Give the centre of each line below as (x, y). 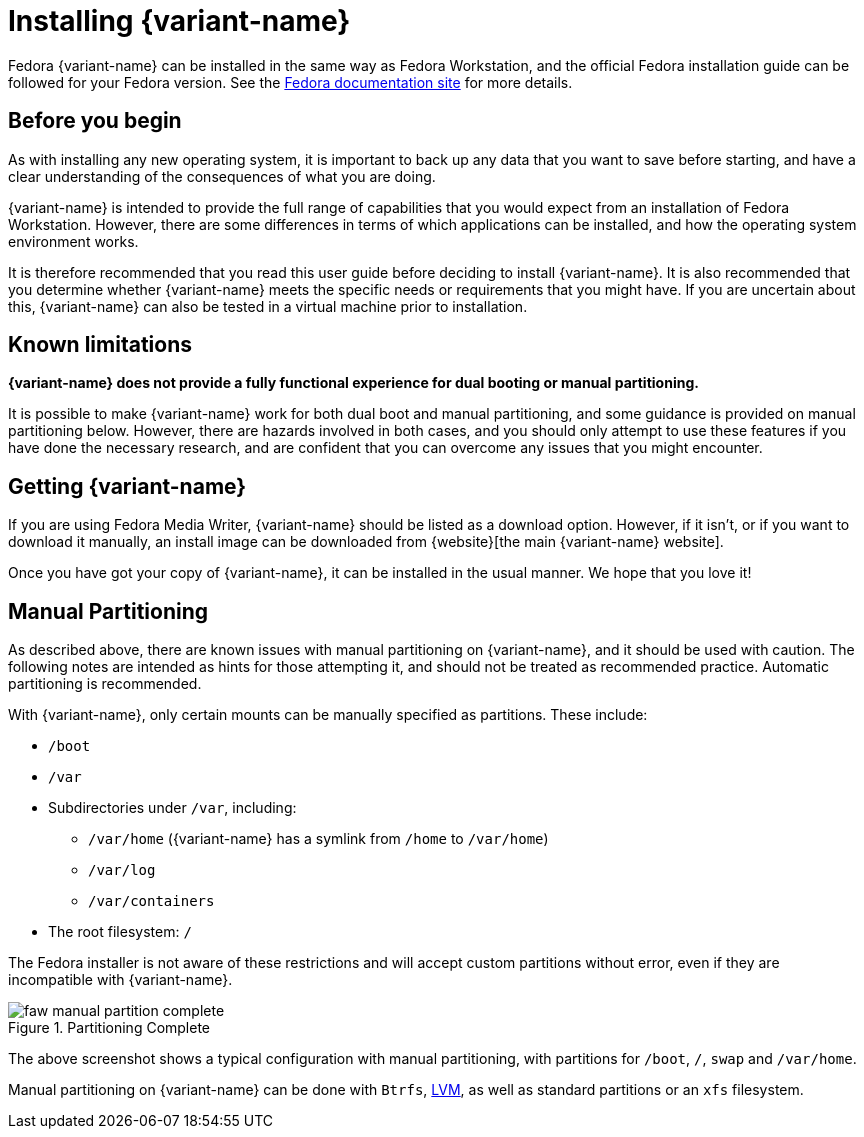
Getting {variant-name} (127, 486)
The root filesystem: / (120, 932)
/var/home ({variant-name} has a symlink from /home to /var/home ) (318, 839)
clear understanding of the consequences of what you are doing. (222, 176)
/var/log (122, 870)
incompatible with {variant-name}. (120, 980)
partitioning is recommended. (105, 684)
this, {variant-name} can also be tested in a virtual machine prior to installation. (268, 306)
